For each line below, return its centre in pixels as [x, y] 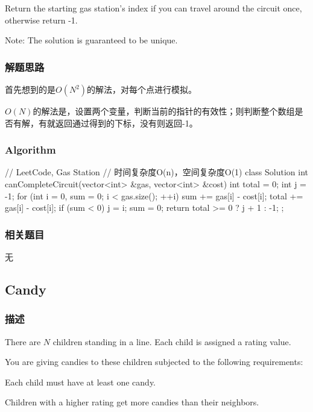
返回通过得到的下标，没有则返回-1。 [126, 123]
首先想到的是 [30, 89]
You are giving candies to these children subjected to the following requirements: [154, 362]
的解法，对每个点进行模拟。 [142, 89]
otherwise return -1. [41, 20]
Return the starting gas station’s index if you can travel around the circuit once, [153, 8]
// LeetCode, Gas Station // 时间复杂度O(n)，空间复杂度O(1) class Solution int [156, 172]
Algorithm [30, 150]
